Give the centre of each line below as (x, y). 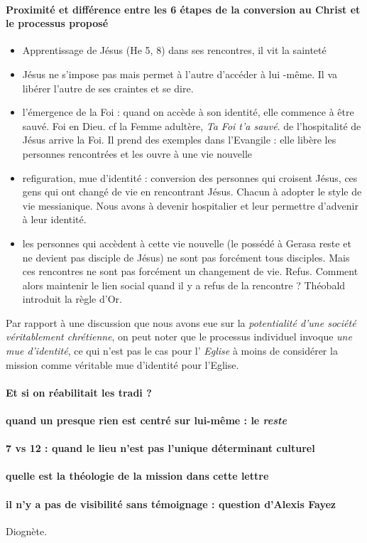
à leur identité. (54, 219)
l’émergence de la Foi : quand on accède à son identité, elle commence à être (188, 112)
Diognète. (27, 531)
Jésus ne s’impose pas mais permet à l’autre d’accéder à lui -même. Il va (180, 74)
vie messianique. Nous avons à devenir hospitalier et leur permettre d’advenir (190, 205)
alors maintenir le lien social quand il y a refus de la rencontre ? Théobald (184, 285)
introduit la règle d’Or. (72, 299)
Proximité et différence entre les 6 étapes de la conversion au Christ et (183, 9)
